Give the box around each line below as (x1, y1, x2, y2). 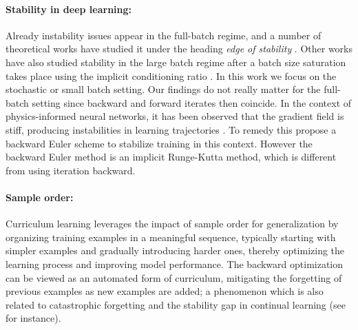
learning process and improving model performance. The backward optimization (6, 256, 344, 271)
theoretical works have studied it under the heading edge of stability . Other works (6, 41, 353, 56)
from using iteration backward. (6, 163, 136, 177)
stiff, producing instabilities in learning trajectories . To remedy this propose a (6, 122, 337, 136)
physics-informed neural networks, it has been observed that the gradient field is (6, 109, 344, 123)
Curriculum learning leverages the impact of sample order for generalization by (6, 216, 339, 231)
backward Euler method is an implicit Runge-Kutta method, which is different (6, 149, 337, 164)
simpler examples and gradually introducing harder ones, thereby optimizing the (6, 243, 345, 258)
